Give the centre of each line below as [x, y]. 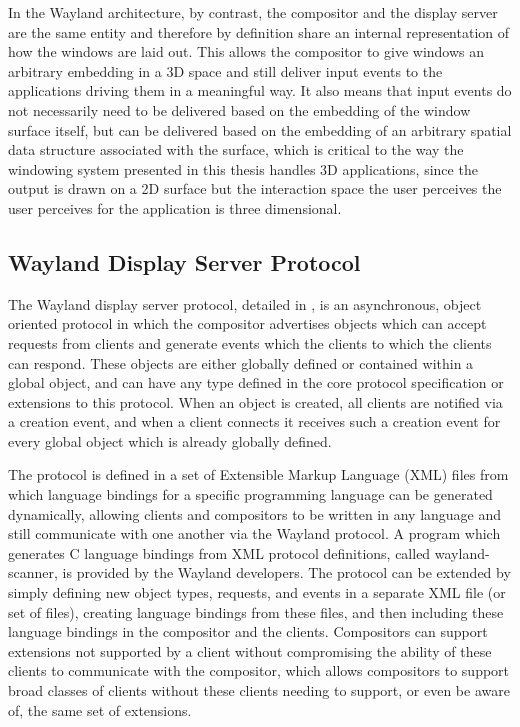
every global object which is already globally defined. [170, 440]
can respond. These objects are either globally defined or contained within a [241, 362]
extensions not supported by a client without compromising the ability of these [250, 650]
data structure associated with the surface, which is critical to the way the [236, 149]
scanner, [33, 572]
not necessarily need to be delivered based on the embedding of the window [239, 109]
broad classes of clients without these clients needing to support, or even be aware [259, 690]
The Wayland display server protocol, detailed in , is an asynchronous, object [245, 303]
